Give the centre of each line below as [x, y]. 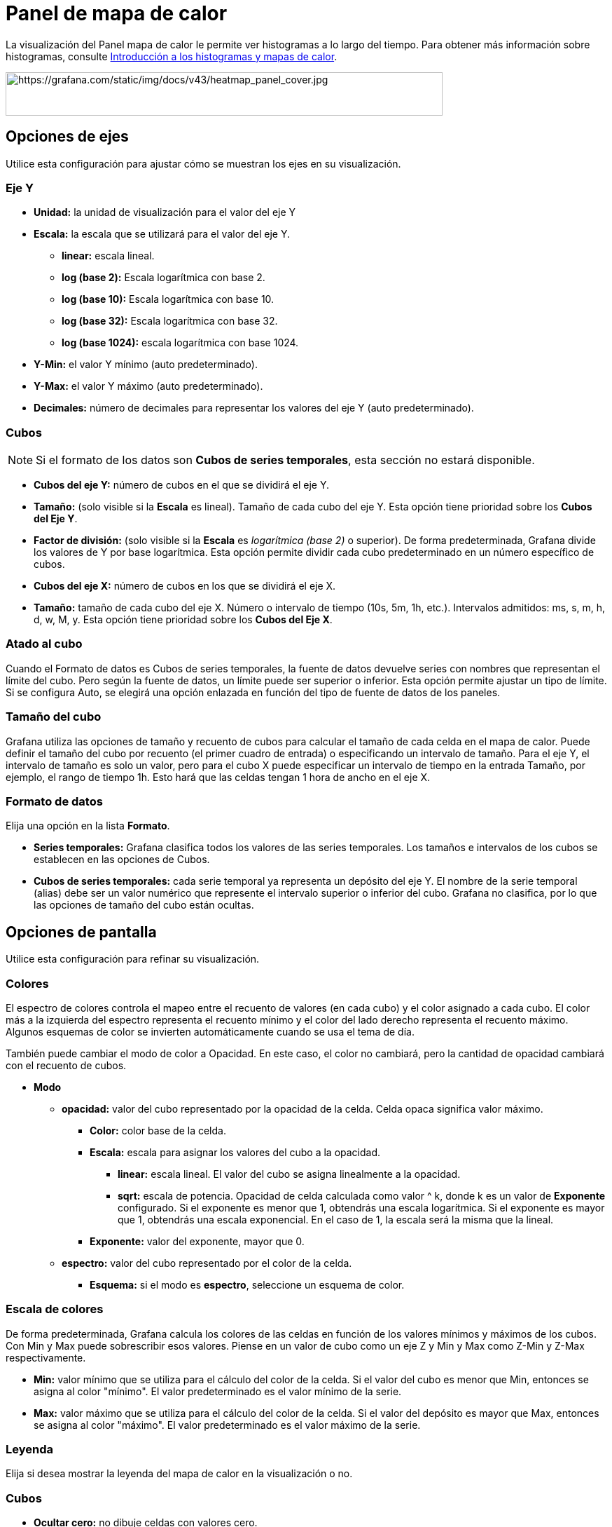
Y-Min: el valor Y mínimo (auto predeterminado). [146, 365]
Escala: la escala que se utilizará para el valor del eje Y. [162, 234]
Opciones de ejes [67, 137]
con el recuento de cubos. [66, 1065]
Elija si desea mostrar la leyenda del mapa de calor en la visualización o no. [179, 1474]
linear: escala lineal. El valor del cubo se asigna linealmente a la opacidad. [289, 1174]
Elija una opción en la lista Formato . [88, 826]
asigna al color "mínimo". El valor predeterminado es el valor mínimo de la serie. [218, 1391]
